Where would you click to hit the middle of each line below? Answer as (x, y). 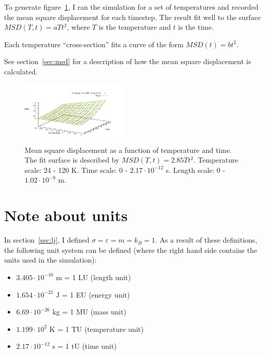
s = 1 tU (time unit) (85, 346)
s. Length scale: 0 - (196, 170)
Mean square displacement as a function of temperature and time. (128, 150)
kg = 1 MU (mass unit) (89, 312)
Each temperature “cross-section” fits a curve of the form (94, 44)
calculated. (21, 71)
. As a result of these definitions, (206, 240)
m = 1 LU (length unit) (94, 277)
